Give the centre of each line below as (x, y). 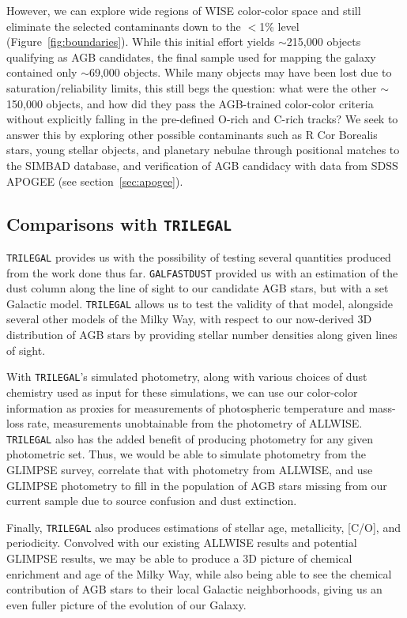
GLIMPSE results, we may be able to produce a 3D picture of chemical (179, 558)
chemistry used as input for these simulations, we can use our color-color (182, 392)
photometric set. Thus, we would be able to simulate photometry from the (186, 454)
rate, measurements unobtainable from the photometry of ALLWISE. (195, 423)
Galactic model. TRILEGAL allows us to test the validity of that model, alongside (200, 303)
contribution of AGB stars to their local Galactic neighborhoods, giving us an (194, 589)
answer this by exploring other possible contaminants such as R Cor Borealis (192, 134)
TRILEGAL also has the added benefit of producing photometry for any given (190, 438)
